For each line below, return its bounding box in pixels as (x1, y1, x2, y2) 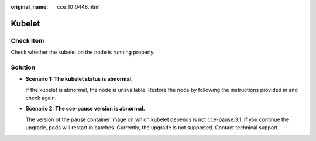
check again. (25, 94, 57, 102)
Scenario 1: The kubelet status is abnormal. (25, 75, 133, 82)
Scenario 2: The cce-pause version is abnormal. (25, 105, 146, 112)
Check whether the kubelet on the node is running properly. (11, 49, 155, 56)
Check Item (11, 36, 44, 44)
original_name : (11, 4, 49, 10)
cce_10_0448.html (57, 4, 100, 10)
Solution (11, 63, 36, 71)
